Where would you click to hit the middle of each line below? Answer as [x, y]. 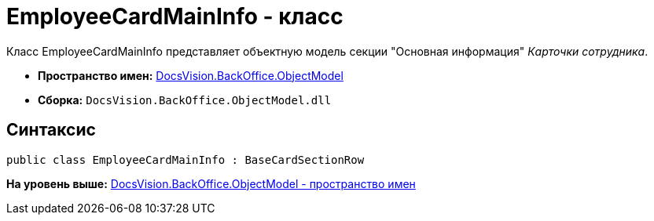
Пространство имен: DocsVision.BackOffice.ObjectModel [191, 75]
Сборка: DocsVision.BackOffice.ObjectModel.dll [185, 100]
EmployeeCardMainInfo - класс [175, 16]
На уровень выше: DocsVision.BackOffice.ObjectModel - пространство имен [211, 183]
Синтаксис [51, 130]
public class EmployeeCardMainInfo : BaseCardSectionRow [186, 159]
